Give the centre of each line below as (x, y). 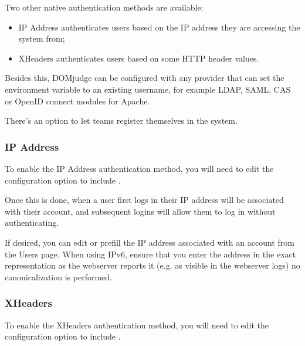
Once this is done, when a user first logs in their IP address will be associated (144, 200)
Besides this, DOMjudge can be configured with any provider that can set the (145, 78)
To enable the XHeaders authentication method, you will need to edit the (137, 325)
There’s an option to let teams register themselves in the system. (121, 121)
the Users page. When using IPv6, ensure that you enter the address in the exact (150, 254)
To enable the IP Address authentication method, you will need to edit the (139, 168)
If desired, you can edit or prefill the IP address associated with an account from (150, 242)
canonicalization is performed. (58, 277)
